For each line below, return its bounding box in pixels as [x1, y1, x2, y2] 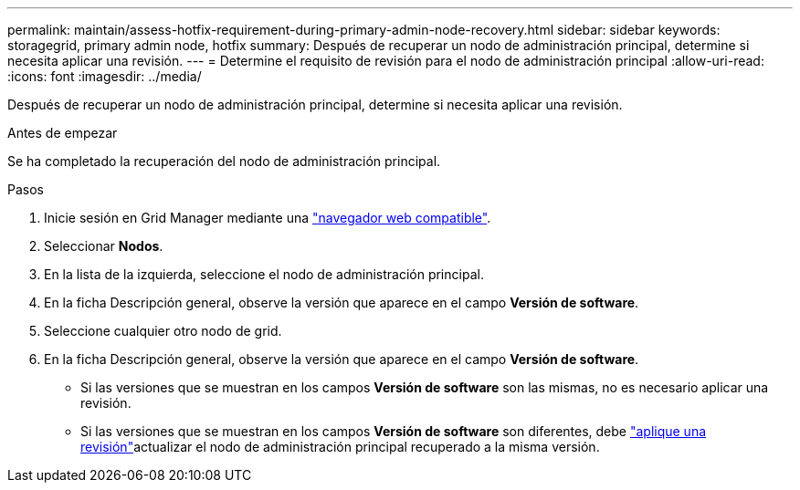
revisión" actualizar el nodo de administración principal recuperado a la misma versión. [80, 439, 600, 454]
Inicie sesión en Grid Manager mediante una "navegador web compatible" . [44, 210, 491, 225]
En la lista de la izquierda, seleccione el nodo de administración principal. [44, 266, 484, 282]
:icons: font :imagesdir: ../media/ [7, 68, 202, 84]
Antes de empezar [7, 125, 118, 141]
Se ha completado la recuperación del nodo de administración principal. [7, 153, 441, 169]
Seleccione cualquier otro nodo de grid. [44, 323, 282, 339]
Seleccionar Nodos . [44, 238, 163, 254]
